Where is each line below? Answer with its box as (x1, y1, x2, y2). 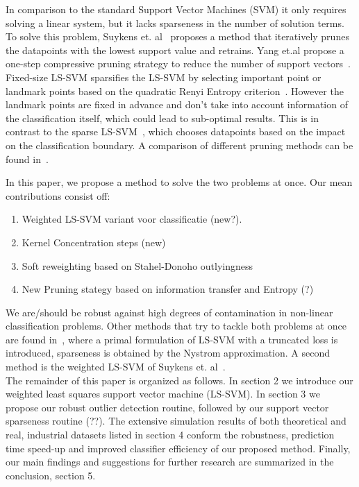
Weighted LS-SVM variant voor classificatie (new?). (22, 212, 242, 226)
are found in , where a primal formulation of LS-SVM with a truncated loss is (6, 332, 338, 346)
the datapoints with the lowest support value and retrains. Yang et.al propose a (6, 42, 344, 57)
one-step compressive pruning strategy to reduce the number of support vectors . (6, 56, 351, 71)
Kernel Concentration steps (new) (22, 234, 166, 249)
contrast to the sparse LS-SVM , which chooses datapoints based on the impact (6, 124, 346, 139)
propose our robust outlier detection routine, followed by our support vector (6, 400, 329, 414)
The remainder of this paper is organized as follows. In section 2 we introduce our (6, 373, 353, 387)
